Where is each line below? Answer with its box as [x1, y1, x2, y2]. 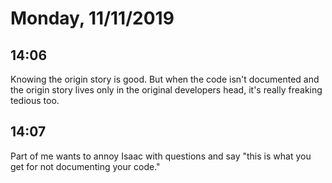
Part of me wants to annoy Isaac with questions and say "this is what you [10, 150, 312, 162]
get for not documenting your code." [10, 160, 161, 172]
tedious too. [10, 95, 60, 106]
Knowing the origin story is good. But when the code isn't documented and [10, 73, 320, 85]
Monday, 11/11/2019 [10, 7, 175, 30]
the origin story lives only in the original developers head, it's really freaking [10, 84, 323, 96]
